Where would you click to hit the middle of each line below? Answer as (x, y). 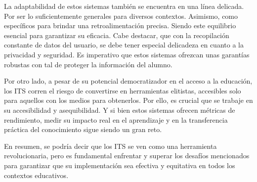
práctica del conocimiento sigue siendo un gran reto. (83, 129)
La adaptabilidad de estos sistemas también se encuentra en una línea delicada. (124, 6)
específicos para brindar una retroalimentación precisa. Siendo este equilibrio (120, 25)
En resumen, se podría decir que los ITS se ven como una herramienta (110, 146)
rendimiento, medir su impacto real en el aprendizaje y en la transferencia (116, 119)
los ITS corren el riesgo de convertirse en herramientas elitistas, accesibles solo (123, 90)
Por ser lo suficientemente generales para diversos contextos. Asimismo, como (121, 16)
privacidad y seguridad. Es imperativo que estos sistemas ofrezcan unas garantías (127, 54)
